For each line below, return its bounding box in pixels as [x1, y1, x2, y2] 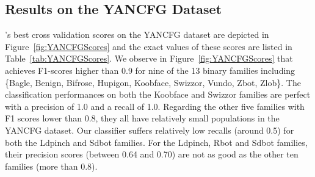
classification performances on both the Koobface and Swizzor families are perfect [5, 88, 311, 101]
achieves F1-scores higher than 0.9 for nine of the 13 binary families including [5, 63, 295, 76]
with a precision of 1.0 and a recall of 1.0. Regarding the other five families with [5, 99, 305, 112]
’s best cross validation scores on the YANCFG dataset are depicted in [5, 28, 269, 41]
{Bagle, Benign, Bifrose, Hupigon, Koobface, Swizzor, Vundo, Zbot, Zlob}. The [5, 76, 301, 88]
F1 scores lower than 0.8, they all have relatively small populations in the [5, 112, 280, 125]
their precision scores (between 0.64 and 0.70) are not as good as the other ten [5, 148, 299, 161]
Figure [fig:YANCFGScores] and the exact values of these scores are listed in [5, 40, 292, 52]
